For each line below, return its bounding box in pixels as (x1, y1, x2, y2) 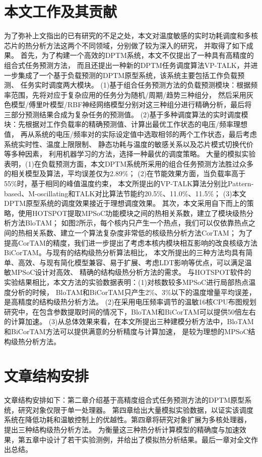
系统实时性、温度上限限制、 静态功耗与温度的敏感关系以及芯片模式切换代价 (4, 138, 253, 149)
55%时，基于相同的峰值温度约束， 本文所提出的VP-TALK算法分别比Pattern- (4, 178, 254, 189)
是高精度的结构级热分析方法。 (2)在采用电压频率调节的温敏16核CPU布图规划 (4, 296, 256, 307)
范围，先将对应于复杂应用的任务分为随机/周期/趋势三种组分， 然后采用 (11, 89, 246, 100)
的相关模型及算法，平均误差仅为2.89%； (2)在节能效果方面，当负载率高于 (4, 168, 246, 179)
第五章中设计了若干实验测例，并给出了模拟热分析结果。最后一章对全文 (18, 434, 251, 444)
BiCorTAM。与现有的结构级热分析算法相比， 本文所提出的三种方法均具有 (4, 247, 246, 258)
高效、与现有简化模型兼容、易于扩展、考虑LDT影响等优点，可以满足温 (18, 257, 252, 267)
